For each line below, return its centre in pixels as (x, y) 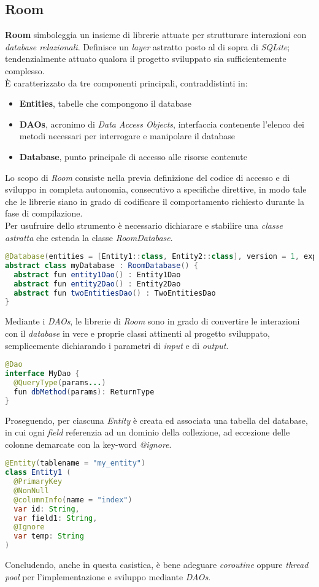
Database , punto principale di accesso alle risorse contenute (133, 156)
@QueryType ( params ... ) (60, 382)
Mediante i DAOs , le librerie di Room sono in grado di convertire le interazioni (152, 321)
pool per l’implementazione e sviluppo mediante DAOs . (108, 576)
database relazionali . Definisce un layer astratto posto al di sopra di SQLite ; (148, 46)
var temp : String (49, 536)
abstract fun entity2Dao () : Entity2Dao (97, 284)
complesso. (25, 70)
